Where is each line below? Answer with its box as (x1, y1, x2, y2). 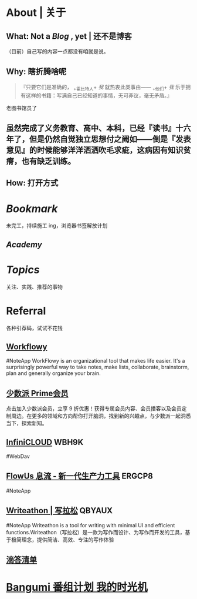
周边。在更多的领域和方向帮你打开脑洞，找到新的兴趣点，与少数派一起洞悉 (11, 413, 191, 420)
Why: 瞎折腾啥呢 (6, 66, 67, 77)
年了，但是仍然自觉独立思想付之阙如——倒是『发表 (6, 134, 191, 144)
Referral (6, 304, 46, 317)
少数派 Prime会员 (6, 388, 69, 398)
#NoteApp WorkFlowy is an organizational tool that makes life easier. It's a (6, 357, 185, 364)
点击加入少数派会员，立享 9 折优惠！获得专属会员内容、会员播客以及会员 (6, 405, 182, 412)
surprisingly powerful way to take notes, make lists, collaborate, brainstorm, (6, 363, 189, 371)
